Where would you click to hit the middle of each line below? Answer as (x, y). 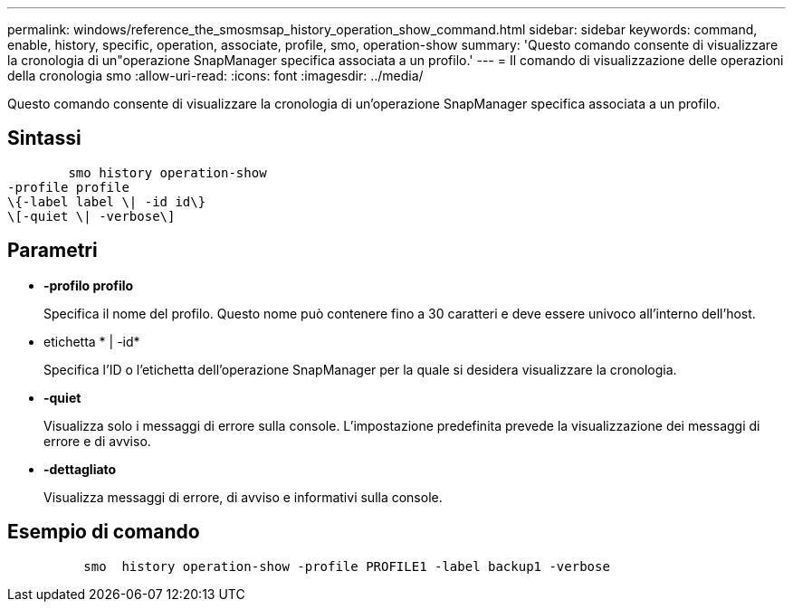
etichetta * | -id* (92, 341)
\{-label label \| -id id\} (107, 201)
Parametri (53, 251)
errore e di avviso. (97, 441)
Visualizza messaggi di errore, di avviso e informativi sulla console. (243, 497)
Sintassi (44, 138)
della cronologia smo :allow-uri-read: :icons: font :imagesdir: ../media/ (215, 76)
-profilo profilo (89, 285)
